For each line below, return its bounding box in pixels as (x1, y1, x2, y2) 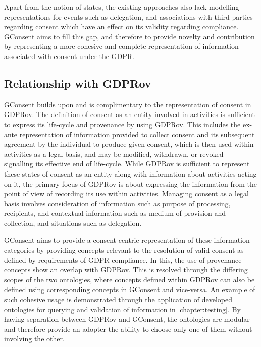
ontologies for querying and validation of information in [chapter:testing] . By (4, 304, 241, 314)
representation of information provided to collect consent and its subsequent (19, 129, 255, 139)
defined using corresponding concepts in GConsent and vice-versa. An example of (4, 284, 255, 295)
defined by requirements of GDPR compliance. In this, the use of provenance (4, 254, 242, 265)
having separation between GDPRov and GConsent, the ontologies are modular (4, 314, 250, 324)
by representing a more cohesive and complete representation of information (4, 41, 239, 51)
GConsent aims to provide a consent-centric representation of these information (4, 235, 250, 245)
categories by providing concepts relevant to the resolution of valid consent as (4, 245, 244, 255)
